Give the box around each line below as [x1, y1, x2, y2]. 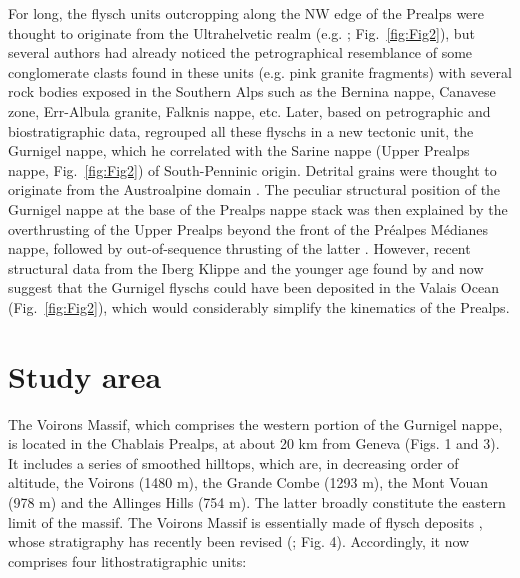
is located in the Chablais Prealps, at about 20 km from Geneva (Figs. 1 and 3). [8, 433, 500, 454]
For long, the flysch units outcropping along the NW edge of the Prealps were [8, 3, 485, 23]
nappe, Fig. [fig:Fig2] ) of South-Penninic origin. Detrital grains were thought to [8, 159, 497, 180]
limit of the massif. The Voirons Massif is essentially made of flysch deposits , [8, 511, 483, 532]
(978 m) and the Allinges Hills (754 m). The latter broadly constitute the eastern [8, 492, 506, 512]
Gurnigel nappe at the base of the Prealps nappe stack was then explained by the [8, 198, 508, 219]
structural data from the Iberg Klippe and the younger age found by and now [8, 257, 484, 278]
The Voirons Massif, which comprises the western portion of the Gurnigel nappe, [8, 413, 503, 434]
